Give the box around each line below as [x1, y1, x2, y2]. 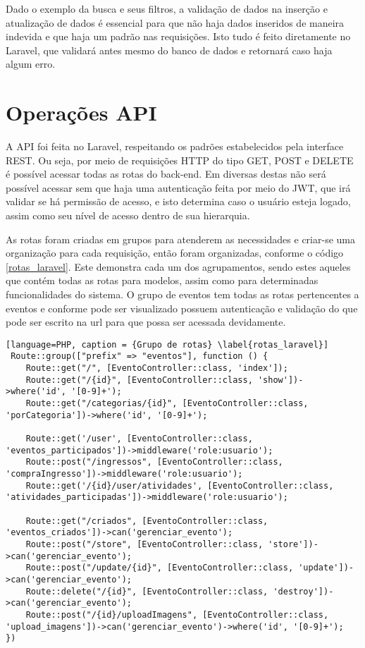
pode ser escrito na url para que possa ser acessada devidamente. [6, 314, 286, 329]
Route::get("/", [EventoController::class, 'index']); [25, 363, 288, 374]
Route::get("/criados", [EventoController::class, [25, 515, 268, 526]
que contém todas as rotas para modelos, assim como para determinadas [6, 273, 318, 288]
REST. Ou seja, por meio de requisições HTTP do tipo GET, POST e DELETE [6, 152, 354, 167]
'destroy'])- [273, 586, 334, 597]
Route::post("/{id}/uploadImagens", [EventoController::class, [25, 609, 329, 620]
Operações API [6, 98, 157, 127]
